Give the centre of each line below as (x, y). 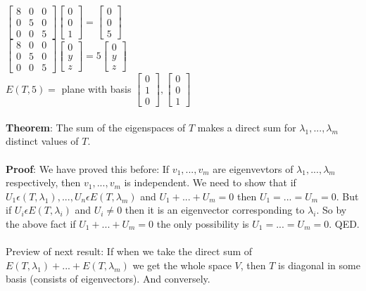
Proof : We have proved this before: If (88, 168)
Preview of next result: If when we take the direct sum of (129, 251)
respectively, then (43, 182)
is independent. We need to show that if (210, 182)
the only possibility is (203, 224)
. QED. (344, 224)
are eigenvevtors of (253, 168)
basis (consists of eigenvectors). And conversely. (108, 279)
